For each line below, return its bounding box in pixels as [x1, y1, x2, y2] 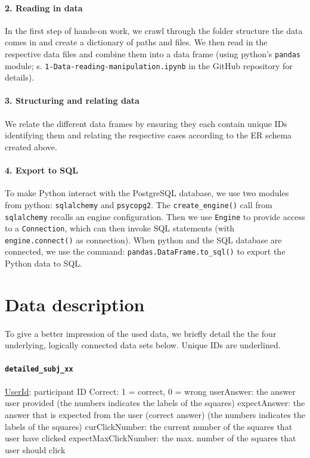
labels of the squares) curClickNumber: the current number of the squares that [5, 420, 293, 432]
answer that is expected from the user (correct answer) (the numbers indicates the [5, 408, 305, 420]
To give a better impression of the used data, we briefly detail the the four [5, 327, 277, 339]
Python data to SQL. [5, 257, 82, 270]
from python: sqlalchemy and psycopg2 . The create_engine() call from [5, 198, 272, 211]
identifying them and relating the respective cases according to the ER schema [5, 129, 292, 141]
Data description [5, 292, 145, 316]
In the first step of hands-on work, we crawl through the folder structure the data [5, 24, 303, 36]
